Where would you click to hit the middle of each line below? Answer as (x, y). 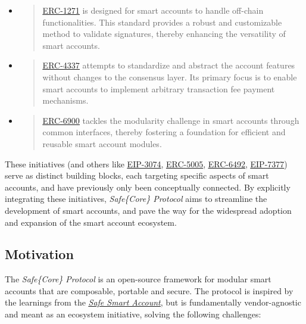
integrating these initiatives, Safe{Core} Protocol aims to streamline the (136, 199)
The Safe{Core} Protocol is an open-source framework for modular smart (138, 279)
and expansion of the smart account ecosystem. (91, 222)
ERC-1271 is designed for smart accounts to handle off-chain (153, 10)
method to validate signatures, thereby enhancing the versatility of (164, 34)
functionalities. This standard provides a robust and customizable (162, 22)
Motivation (39, 254)
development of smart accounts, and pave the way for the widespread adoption (148, 210)
